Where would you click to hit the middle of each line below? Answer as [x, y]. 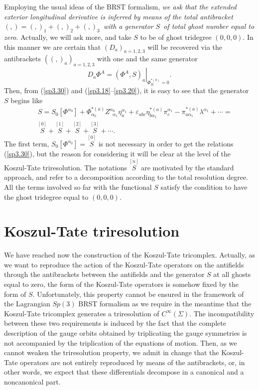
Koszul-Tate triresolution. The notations [65, 167]
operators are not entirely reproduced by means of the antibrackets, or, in [132, 362]
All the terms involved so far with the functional [78, 187]
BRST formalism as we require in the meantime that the [165, 304]
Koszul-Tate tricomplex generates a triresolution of [82, 313]
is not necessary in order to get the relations [166, 143]
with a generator [128, 26]
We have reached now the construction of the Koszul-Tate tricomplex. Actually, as [129, 255]
